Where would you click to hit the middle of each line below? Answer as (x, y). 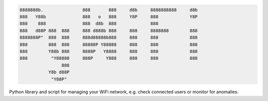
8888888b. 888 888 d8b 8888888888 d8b (109, 10)
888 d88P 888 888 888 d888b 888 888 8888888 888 (109, 30)
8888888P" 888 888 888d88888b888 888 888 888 (109, 38)
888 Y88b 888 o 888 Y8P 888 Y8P (109, 17)
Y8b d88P (59, 72)
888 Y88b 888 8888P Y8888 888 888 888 (109, 51)
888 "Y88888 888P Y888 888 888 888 (109, 58)
